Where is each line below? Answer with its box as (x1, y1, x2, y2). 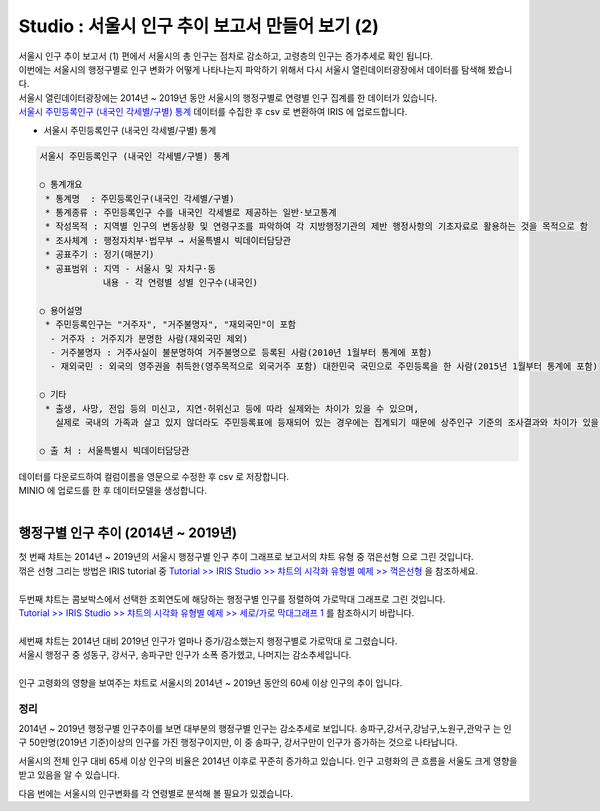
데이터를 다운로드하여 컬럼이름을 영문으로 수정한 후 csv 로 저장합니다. (18, 470, 290, 482)
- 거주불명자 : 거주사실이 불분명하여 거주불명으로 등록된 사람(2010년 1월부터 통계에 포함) (50, 346, 433, 358)
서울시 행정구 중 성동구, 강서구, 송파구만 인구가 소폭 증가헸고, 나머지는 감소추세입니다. (18, 649, 352, 661)
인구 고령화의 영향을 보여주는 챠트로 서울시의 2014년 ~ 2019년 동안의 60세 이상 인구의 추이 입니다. (18, 676, 403, 689)
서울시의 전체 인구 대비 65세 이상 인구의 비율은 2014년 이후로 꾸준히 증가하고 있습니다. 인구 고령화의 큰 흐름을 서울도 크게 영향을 (18, 755, 518, 767)
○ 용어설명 (39, 305, 83, 316)
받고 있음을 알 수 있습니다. (18, 769, 120, 781)
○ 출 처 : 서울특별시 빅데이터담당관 (39, 445, 190, 456)
